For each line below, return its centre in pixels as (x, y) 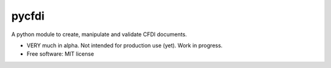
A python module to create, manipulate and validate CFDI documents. (99, 34)
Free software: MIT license (60, 54)
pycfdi (28, 16)
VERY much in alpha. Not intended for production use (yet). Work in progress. (125, 45)
